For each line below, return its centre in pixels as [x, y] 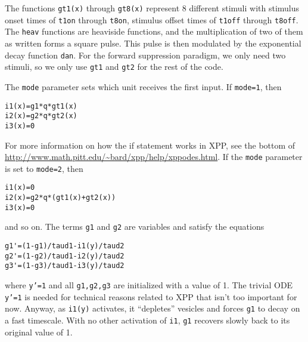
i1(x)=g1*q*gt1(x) [41, 106]
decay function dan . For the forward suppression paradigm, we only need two [145, 55]
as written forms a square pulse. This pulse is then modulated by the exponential [153, 43]
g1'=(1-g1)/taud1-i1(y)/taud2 [65, 246]
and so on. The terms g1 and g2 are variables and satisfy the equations [135, 227]
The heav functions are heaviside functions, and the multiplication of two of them [154, 31]
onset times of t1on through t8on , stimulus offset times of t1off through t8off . [152, 19]
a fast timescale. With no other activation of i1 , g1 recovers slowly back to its [147, 320]
